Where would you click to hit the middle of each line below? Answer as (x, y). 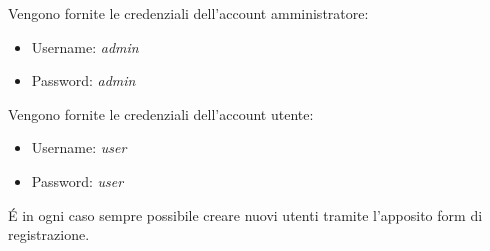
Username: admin (85, 46)
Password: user (77, 180)
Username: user (79, 147)
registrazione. (49, 234)
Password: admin (83, 80)
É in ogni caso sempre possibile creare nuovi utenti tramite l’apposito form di (245, 214)
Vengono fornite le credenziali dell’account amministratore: (188, 13)
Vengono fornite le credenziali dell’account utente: (161, 113)
